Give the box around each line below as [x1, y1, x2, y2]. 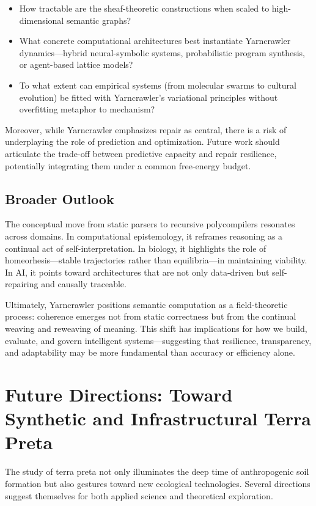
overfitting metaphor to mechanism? [19, 103, 155, 116]
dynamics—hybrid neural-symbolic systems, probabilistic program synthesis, [19, 46, 305, 59]
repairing [5, 277, 39, 290]
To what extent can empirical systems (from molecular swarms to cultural [19, 78, 296, 91]
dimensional [19, 13, 64, 26]
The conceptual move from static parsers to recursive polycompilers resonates [5, 218, 295, 230]
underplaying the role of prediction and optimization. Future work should [5, 135, 280, 148]
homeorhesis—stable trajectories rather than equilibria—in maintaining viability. [5, 254, 307, 266]
